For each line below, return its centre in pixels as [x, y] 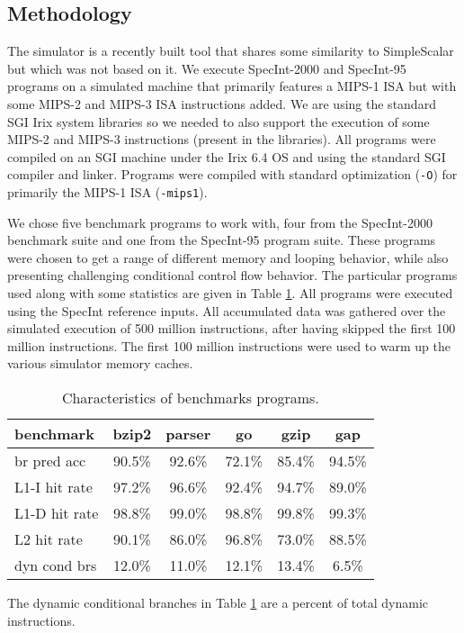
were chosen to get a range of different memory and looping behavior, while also [228, 257]
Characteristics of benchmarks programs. [190, 398]
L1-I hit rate [54, 487]
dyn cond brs [56, 565]
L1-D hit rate [57, 513]
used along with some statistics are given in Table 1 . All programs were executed [230, 293]
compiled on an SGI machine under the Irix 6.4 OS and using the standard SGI [227, 156]
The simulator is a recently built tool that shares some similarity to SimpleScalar [231, 51]
